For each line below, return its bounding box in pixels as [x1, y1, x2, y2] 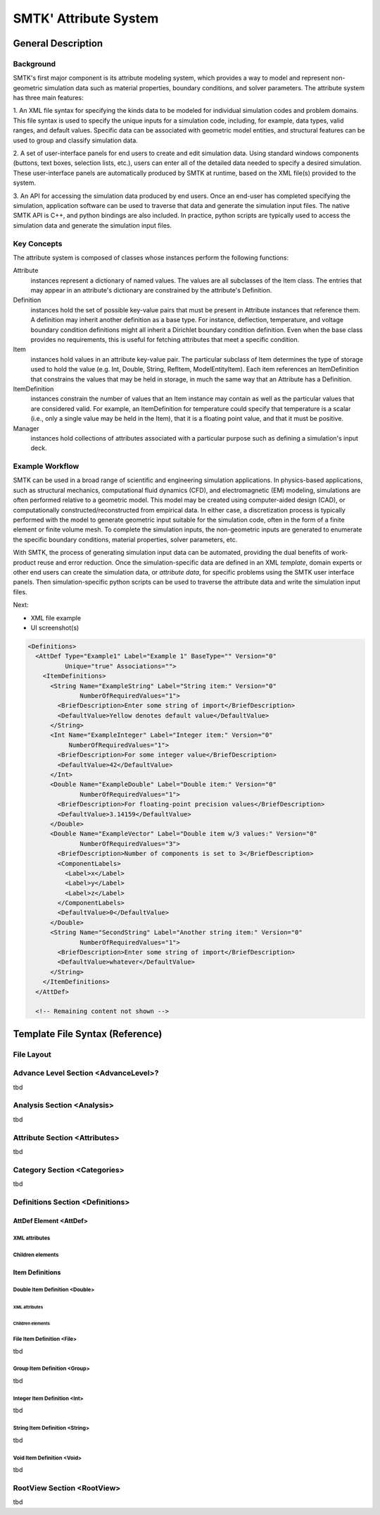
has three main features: [13, 94, 84, 102]
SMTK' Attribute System [13, 11, 159, 26]
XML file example [30, 613, 81, 622]
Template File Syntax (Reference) [13, 1028, 163, 1040]
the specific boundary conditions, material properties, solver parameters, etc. [13, 535, 238, 544]
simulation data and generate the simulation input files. [13, 221, 172, 229]
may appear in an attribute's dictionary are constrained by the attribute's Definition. [30, 286, 272, 295]
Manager [13, 424, 39, 433]
